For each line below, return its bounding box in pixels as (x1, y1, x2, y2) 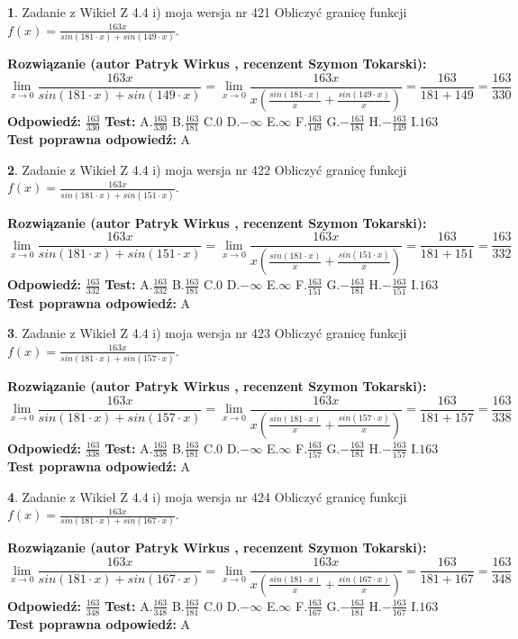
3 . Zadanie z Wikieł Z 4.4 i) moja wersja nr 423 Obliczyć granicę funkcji (7, 324, 407, 342)
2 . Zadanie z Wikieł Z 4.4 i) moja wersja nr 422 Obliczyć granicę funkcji (7, 160, 407, 178)
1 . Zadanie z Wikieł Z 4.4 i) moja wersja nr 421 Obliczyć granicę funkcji (7, 3, 407, 21)
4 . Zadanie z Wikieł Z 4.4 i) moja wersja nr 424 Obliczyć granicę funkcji (7, 487, 407, 506)
